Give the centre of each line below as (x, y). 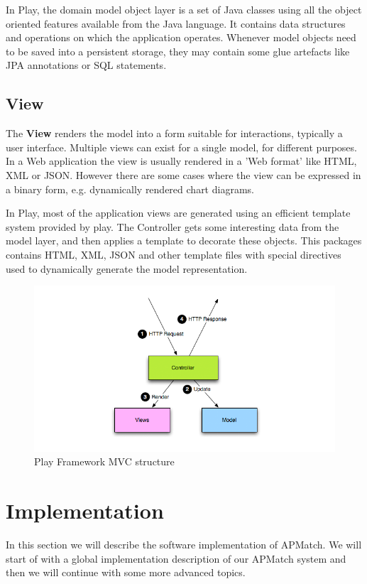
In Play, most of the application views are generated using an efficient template (178, 213)
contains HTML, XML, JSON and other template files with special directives (174, 254)
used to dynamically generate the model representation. (127, 268)
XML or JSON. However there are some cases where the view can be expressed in (183, 174)
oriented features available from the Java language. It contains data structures (176, 23)
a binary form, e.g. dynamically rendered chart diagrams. (130, 189)
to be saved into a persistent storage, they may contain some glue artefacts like (178, 51)
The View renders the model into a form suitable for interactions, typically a (174, 133)
